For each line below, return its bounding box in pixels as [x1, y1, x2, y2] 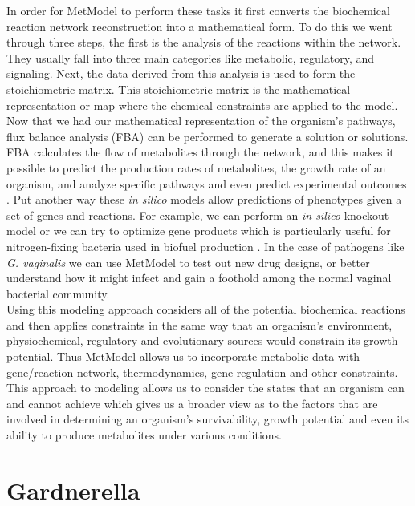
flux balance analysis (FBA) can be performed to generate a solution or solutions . [6, 128, 409, 144]
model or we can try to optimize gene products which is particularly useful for [6, 222, 391, 239]
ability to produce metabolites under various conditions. [6, 427, 282, 443]
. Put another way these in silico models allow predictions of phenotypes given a [6, 191, 402, 208]
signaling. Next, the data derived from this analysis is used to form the [6, 65, 356, 82]
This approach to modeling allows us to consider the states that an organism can [6, 379, 405, 396]
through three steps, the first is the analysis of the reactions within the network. [6, 34, 401, 51]
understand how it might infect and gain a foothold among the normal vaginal [6, 269, 392, 286]
